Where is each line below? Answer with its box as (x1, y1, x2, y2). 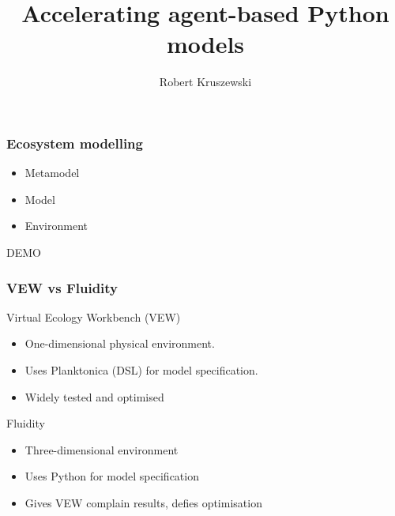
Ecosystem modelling (6, 133, 143, 153)
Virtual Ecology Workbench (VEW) (6, 308, 181, 325)
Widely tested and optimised (24, 388, 164, 405)
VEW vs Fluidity (6, 277, 118, 297)
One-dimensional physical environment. (24, 335, 215, 352)
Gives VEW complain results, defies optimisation (24, 494, 262, 510)
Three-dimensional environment (24, 441, 179, 458)
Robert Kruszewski (159, 73, 252, 90)
